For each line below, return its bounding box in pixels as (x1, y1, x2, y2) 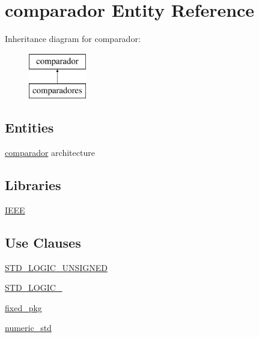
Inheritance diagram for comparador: (5, 32, 141, 45)
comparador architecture (5, 146, 95, 159)
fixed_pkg (5, 301, 42, 314)
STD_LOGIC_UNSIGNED (5, 261, 108, 273)
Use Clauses (5, 233, 81, 251)
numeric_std (5, 321, 52, 334)
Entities (5, 118, 54, 137)
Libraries (5, 176, 61, 194)
